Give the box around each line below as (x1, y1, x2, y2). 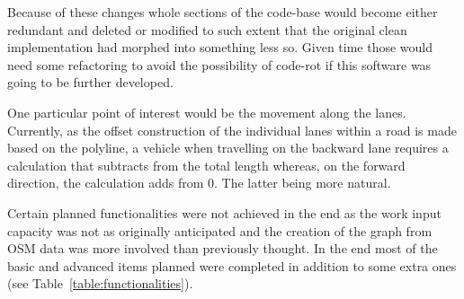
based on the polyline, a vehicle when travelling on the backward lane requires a (7, 138, 449, 157)
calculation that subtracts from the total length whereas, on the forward (7, 155, 406, 174)
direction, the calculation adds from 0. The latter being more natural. (7, 173, 391, 192)
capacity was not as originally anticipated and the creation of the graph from (7, 221, 433, 240)
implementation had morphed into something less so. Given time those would (7, 38, 433, 57)
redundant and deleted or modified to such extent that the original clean (7, 20, 407, 39)
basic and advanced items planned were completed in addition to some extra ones (7, 256, 457, 275)
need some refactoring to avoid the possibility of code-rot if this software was (7, 55, 432, 74)
